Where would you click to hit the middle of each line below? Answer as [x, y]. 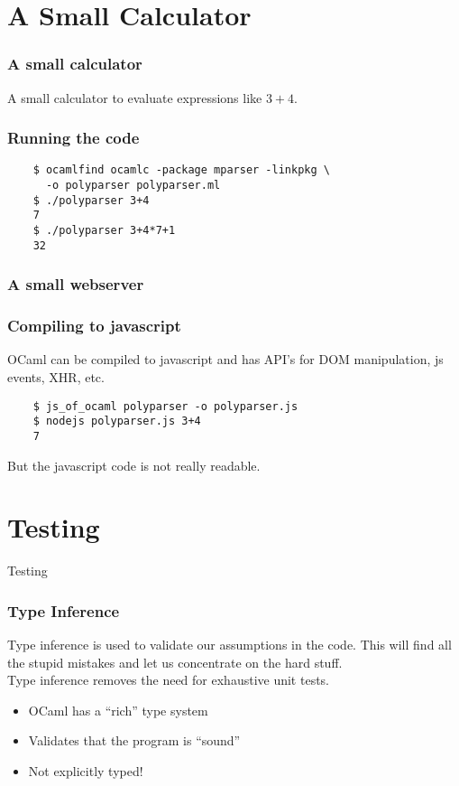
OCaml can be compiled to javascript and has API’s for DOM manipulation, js [225, 359]
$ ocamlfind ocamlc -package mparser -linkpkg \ [181, 170]
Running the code [73, 138]
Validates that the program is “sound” [134, 740]
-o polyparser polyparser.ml [133, 186]
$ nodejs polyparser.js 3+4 [117, 421]
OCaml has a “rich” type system [118, 710]
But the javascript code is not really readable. [134, 465]
